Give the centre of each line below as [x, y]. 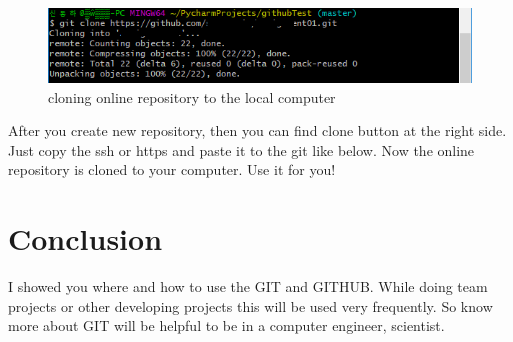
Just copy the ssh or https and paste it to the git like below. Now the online [241, 149]
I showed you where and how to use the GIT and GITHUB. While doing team [248, 286]
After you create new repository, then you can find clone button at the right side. [257, 130]
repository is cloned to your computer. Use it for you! [172, 169]
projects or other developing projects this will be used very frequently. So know [250, 305]
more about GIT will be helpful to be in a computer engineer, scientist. [226, 325]
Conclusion [85, 238]
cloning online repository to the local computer [192, 96]
